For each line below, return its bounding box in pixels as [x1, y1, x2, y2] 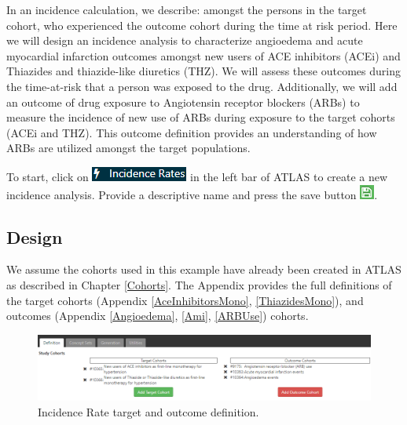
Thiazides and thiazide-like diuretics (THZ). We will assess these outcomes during [6, 63, 401, 79]
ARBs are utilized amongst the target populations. [6, 140, 251, 156]
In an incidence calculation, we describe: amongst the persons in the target [6, 2, 367, 17]
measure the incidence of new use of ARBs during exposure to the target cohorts [6, 109, 395, 125]
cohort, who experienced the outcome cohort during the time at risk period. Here [6, 16, 398, 33]
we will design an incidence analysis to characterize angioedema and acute [6, 32, 363, 49]
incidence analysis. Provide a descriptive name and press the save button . [6, 186, 378, 202]
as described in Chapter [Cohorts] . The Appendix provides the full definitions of [6, 276, 392, 292]
